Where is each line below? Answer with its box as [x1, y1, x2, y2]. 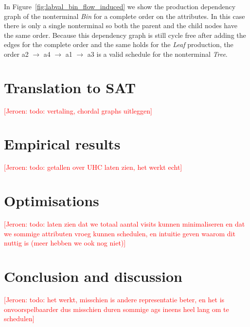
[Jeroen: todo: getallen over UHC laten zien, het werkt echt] [4, 162, 182, 172]
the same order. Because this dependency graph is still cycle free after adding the [4, 30, 246, 40]
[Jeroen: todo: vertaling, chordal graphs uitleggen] [4, 105, 152, 115]
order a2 [4, 49, 29, 59]
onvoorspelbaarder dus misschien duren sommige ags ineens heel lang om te [4, 304, 229, 314]
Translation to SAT [4, 77, 136, 97]
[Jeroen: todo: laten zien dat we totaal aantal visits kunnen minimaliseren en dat [4, 219, 245, 229]
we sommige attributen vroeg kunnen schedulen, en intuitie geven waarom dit [4, 228, 235, 238]
